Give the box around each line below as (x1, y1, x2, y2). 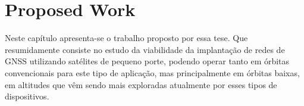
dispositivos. (5, 90, 49, 102)
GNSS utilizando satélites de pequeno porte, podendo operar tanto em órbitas (5, 55, 290, 67)
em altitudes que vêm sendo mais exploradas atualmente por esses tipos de (5, 78, 277, 91)
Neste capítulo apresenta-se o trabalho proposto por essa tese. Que (5, 32, 248, 44)
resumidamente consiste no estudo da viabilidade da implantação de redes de (5, 43, 285, 55)
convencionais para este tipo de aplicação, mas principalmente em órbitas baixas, (5, 66, 300, 79)
